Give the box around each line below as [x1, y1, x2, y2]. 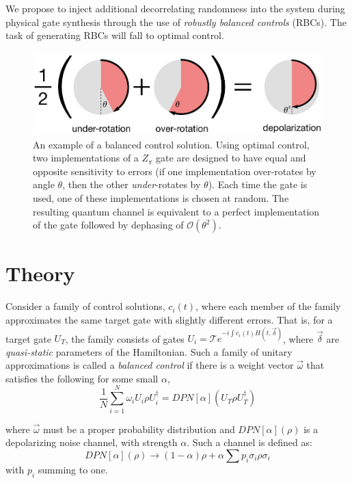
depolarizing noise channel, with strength [5, 435, 178, 449]
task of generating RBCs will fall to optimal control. [5, 28, 224, 42]
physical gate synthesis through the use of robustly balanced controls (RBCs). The [5, 14, 347, 29]
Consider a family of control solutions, [5, 299, 165, 313]
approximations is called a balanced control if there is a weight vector [5, 358, 294, 372]
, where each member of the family [195, 299, 341, 313]
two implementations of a [33, 151, 139, 165]
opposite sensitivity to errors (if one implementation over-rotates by [33, 164, 316, 178]
